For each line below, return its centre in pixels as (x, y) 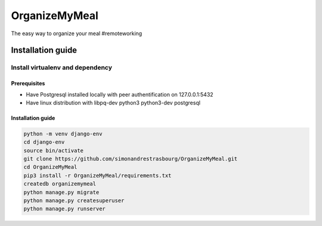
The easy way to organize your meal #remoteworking (77, 33)
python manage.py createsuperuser (74, 201)
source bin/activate (53, 150)
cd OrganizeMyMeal (50, 167)
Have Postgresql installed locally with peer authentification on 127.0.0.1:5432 (120, 94)
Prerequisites (28, 83)
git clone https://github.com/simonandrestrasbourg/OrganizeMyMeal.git (131, 159)
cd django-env (44, 142)
